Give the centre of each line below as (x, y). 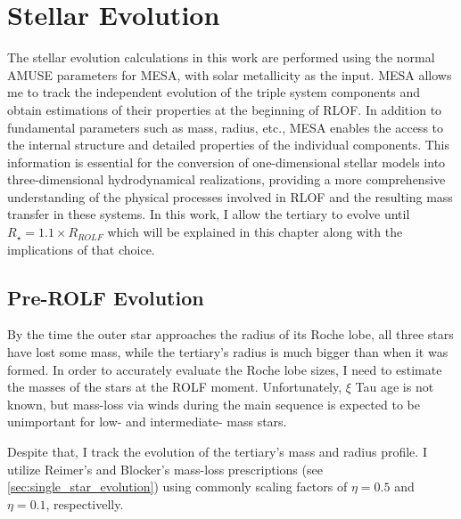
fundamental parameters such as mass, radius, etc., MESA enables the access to (226, 127)
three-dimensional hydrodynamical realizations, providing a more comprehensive (226, 179)
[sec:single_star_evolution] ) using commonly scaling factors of (177, 487)
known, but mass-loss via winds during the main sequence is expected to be (214, 404)
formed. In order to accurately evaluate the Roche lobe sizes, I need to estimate (225, 369)
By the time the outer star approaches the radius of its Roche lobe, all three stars (230, 334)
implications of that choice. (81, 249)
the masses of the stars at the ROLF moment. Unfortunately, (175, 387)
